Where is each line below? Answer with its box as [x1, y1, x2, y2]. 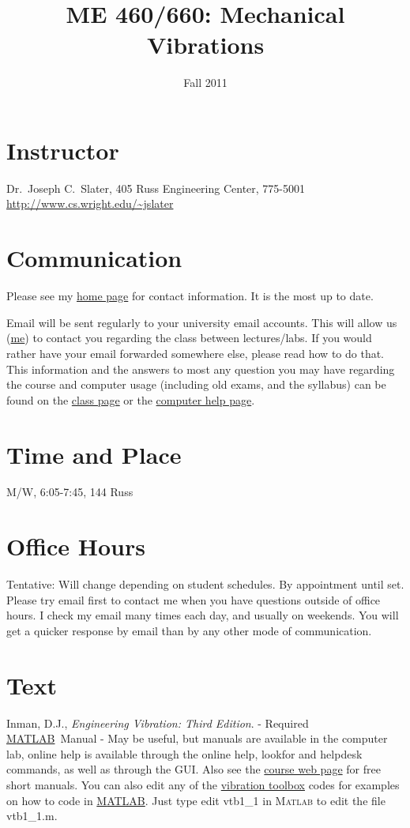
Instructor [6, 134, 119, 166]
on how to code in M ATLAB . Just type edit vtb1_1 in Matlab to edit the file [6, 792, 386, 808]
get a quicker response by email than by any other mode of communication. [6, 622, 372, 638]
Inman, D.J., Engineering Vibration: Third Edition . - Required [6, 714, 309, 731]
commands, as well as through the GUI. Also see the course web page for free [6, 761, 381, 777]
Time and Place [6, 438, 182, 470]
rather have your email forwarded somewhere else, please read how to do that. [6, 344, 385, 361]
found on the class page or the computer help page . [6, 391, 255, 408]
